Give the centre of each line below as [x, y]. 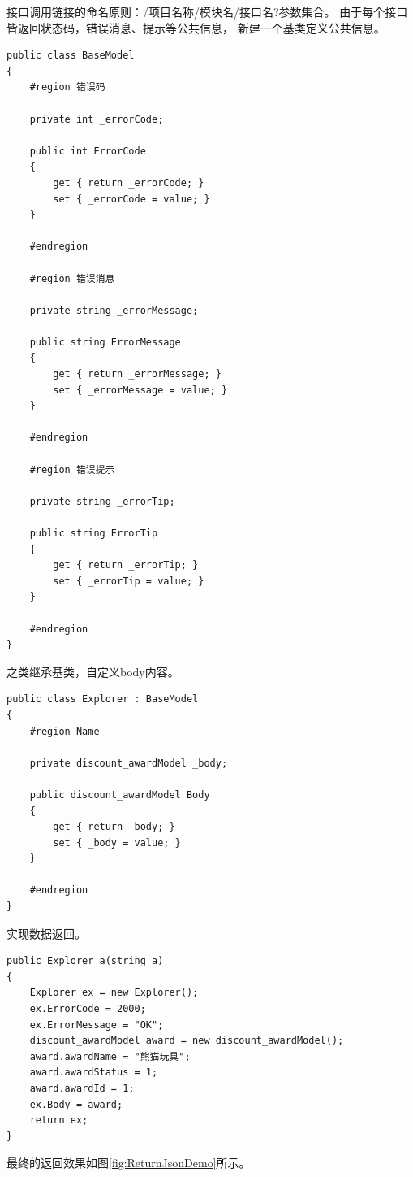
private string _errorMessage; [114, 310]
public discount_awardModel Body [120, 795]
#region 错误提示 [72, 469]
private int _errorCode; [97, 119]
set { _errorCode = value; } [131, 199]
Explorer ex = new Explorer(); [114, 993]
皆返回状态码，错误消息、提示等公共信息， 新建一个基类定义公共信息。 [196, 27]
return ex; [59, 1121]
